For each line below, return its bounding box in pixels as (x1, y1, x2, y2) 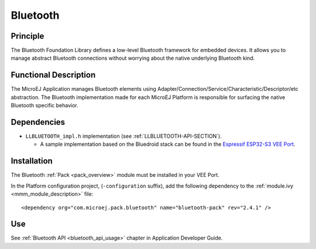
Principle (11, 31, 44, 41)
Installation (11, 156, 53, 166)
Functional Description (11, 70, 96, 80)
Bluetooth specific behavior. (11, 102, 78, 109)
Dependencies (11, 117, 66, 127)
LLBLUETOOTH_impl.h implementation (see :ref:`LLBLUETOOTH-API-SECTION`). (25, 132, 222, 140)
